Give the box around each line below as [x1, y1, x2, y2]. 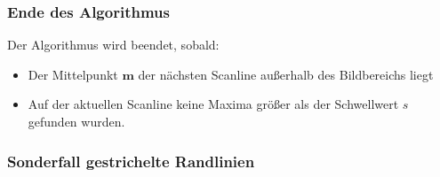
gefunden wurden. [28, 112, 125, 130]
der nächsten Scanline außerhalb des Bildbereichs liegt [138, 65, 434, 83]
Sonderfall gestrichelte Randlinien [7, 150, 255, 172]
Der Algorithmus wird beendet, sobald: [7, 35, 220, 54]
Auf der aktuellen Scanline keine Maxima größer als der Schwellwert [28, 95, 399, 113]
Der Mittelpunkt [28, 65, 118, 83]
